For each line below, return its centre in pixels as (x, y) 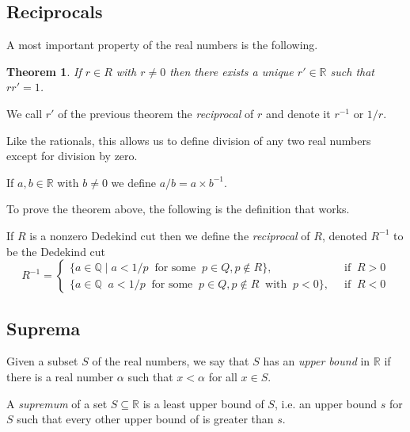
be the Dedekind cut (56, 251)
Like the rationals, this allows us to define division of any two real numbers (189, 140)
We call (25, 113)
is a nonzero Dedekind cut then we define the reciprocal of (170, 235)
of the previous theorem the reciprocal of (156, 113)
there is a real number (60, 376)
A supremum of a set (57, 403)
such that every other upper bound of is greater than (145, 419)
